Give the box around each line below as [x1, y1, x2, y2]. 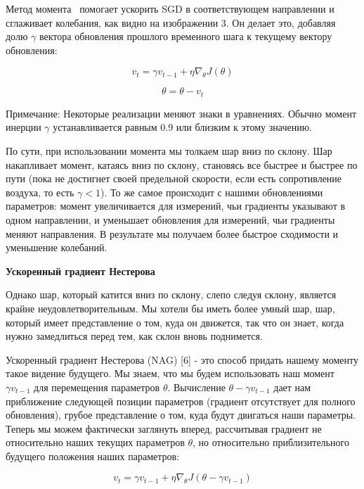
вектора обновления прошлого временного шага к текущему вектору [39, 29, 332, 44]
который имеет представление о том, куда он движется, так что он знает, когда [6, 315, 344, 329]
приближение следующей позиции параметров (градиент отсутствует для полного [6, 393, 356, 408]
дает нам [273, 379, 311, 394]
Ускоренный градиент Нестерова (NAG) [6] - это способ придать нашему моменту [6, 352, 358, 367]
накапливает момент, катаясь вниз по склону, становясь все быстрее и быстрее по [6, 157, 358, 172]
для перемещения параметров [34, 379, 160, 394]
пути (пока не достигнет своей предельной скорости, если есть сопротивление [6, 171, 342, 186]
